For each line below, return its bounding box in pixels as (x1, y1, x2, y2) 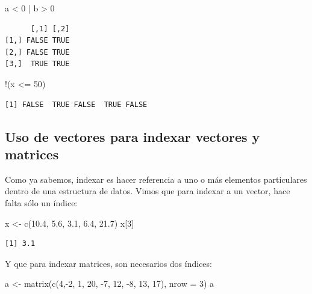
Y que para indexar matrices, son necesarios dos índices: (5, 257, 212, 269)
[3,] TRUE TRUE (5, 60, 70, 69)
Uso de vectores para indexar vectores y (5, 127, 260, 145)
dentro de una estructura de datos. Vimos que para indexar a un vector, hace (5, 185, 290, 197)
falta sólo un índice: (5, 196, 78, 209)
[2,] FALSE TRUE (5, 47, 70, 57)
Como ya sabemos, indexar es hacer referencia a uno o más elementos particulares (5, 173, 307, 185)
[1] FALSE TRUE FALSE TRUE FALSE (5, 100, 148, 109)
